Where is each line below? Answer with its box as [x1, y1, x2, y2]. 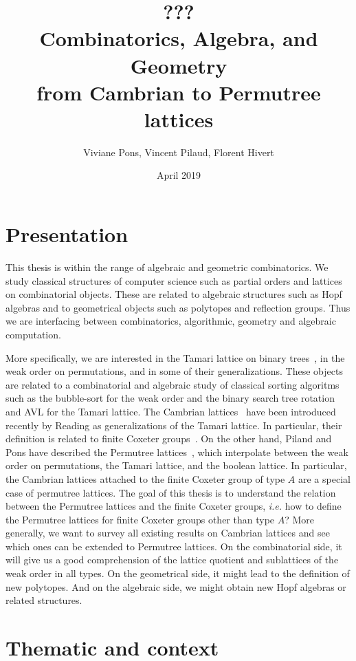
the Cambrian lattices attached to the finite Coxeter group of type [5, 471, 285, 486]
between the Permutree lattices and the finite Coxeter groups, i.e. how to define [5, 499, 342, 513]
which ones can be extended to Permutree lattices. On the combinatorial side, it [5, 539, 342, 553]
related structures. [5, 593, 82, 607]
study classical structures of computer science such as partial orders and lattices [5, 273, 342, 288]
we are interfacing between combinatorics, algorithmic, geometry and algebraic [5, 314, 336, 328]
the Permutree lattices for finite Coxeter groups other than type [5, 512, 275, 526]
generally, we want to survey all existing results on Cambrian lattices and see [5, 525, 330, 540]
